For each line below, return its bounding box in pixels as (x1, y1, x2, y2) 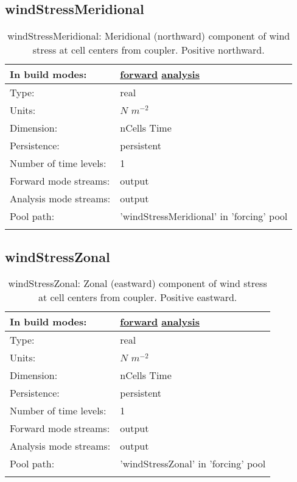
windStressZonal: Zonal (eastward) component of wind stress (8, 276, 267, 291)
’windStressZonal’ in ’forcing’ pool (120, 456, 266, 471)
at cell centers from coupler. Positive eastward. (38, 290, 237, 305)
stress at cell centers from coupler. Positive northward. (32, 43, 265, 57)
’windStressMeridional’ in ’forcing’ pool (120, 209, 288, 224)
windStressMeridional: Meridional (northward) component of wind (7, 29, 290, 43)
